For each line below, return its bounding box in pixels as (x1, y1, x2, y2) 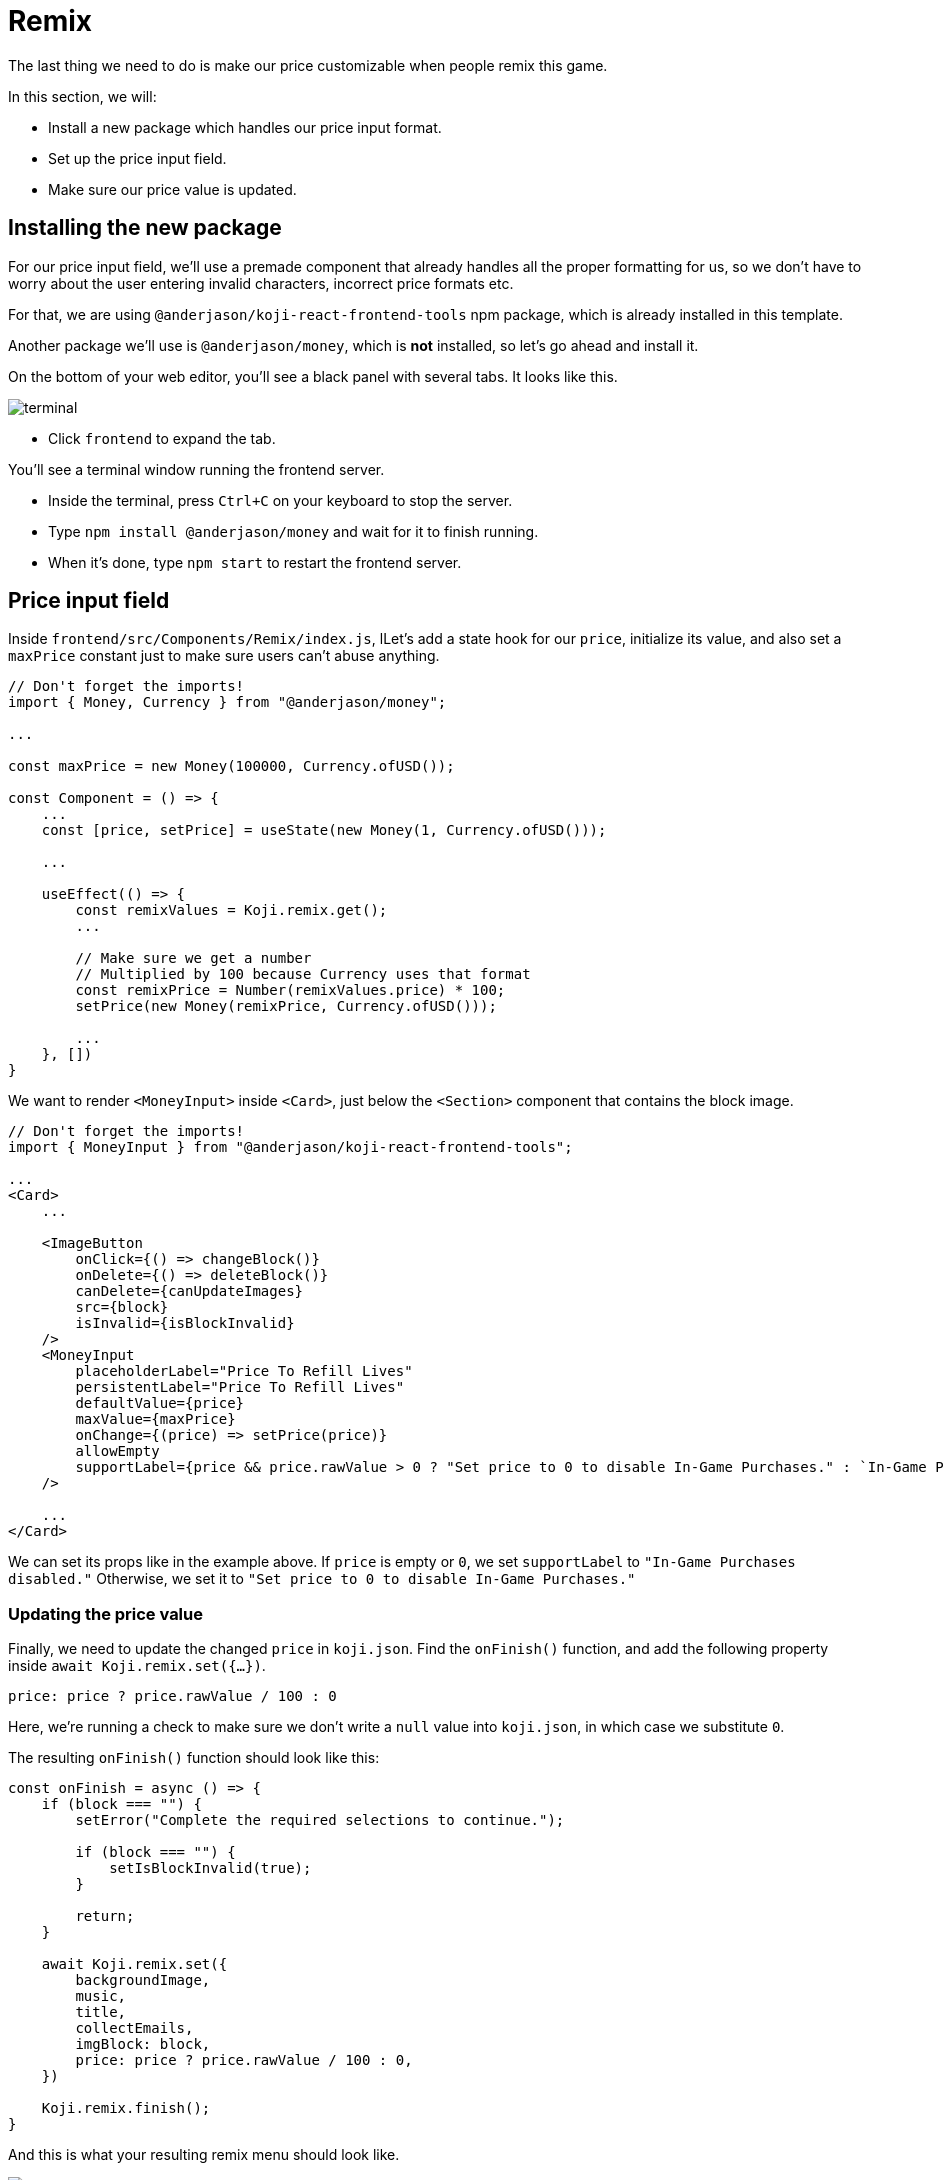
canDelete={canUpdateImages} (75, 1283, 304, 1300)
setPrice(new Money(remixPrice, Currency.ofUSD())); (75, 998, 497, 1015)
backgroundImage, (75, 1972, 211, 1989)
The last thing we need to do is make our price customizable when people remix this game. (8, 56, 608, 74)
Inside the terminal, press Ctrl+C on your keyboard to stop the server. (48, 491, 513, 509)
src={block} (75, 1299, 169, 1316)
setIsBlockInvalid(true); (109, 1860, 312, 1877)
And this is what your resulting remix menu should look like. (8, 2146, 400, 2164)
